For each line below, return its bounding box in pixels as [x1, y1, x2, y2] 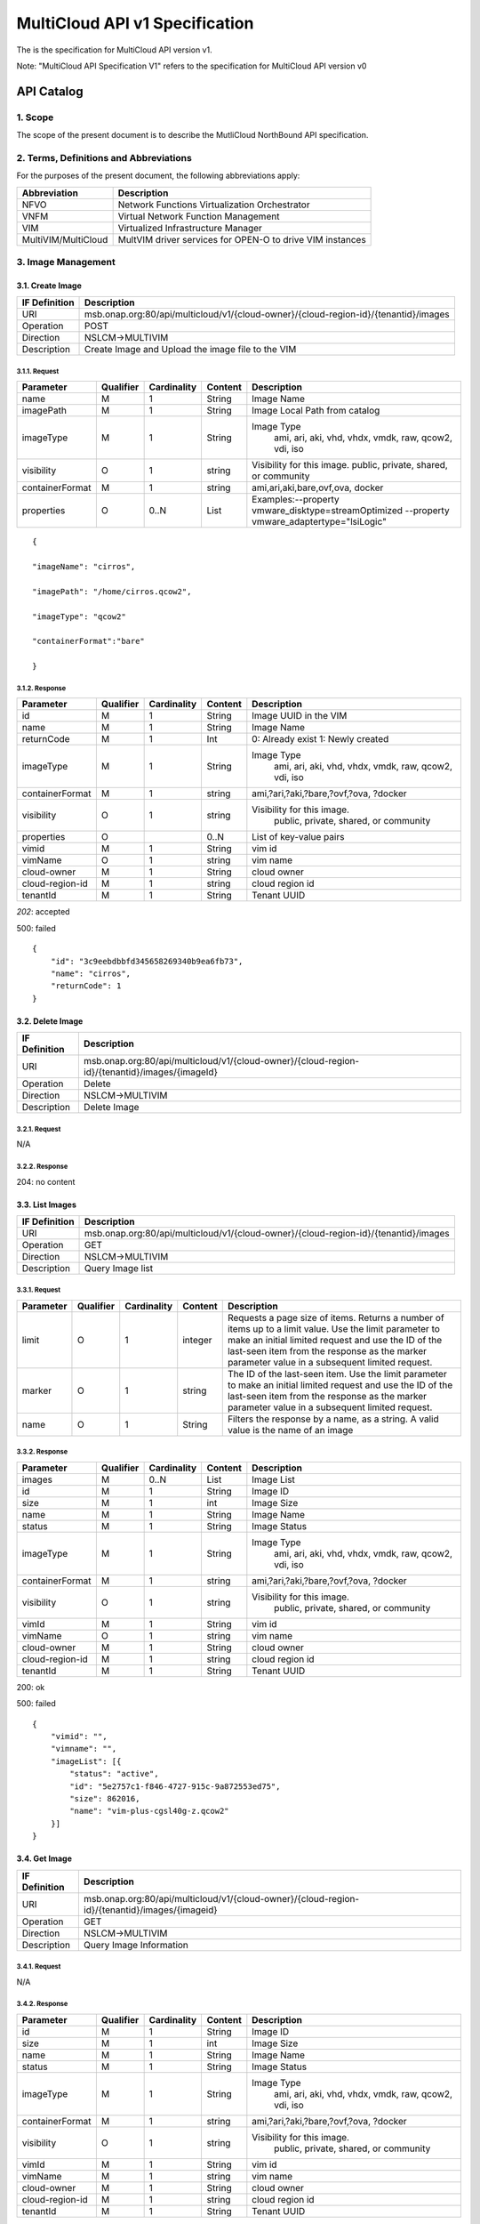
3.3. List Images [16, 1199, 77, 1210]
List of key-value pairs [252, 831, 345, 843]
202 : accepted [16, 907, 70, 917]
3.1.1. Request [16, 367, 60, 375]
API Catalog [16, 84, 84, 99]
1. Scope [16, 111, 54, 124]
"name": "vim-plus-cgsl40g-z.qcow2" [69, 1806, 230, 1817]
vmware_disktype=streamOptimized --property [252, 504, 450, 517]
